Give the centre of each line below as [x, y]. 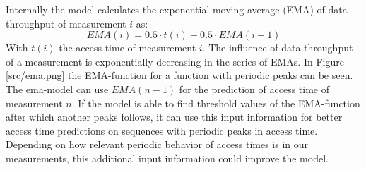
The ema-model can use [57, 89]
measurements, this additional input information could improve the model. [167, 158]
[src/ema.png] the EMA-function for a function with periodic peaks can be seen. [179, 75]
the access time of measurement [128, 48]
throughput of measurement [66, 23]
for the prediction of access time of [254, 89]
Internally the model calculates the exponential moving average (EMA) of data [177, 9]
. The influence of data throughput [278, 48]
